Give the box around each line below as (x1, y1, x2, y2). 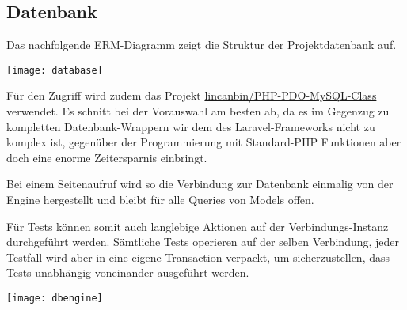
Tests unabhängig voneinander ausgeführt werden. (6, 264, 249, 281)
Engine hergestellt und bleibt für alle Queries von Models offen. (6, 191, 314, 208)
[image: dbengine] (6, 292, 103, 304)
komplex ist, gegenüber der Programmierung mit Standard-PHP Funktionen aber (6, 134, 401, 150)
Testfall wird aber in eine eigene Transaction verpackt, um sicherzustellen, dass (6, 248, 390, 265)
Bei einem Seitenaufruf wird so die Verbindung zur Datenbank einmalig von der (6, 176, 394, 192)
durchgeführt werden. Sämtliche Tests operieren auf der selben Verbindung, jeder (6, 233, 400, 250)
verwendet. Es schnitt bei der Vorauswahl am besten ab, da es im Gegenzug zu (6, 103, 390, 119)
